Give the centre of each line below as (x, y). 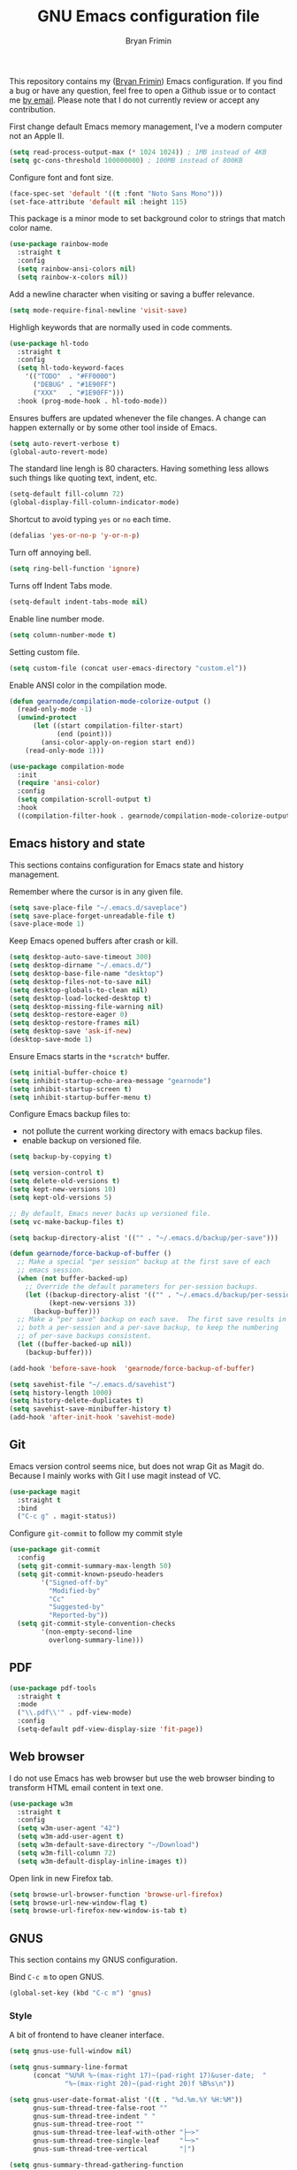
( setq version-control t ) (57, 1173)
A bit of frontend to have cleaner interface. (87, 2035)
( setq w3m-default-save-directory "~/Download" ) (108, 1845)
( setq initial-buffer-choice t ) (69, 1073)
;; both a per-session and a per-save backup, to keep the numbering (148, 1328)
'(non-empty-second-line (87, 1632)
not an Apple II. (37, 135)
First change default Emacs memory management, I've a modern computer (146, 127)
